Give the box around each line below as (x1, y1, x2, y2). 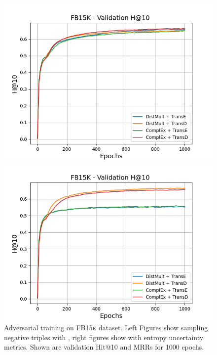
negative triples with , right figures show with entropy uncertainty (4, 332, 204, 342)
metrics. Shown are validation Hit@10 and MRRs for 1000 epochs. (4, 342, 204, 352)
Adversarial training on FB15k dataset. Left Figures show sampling (4, 322, 208, 333)
